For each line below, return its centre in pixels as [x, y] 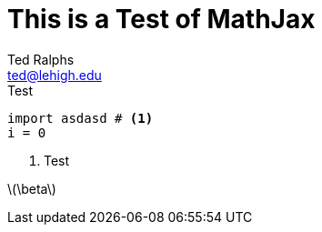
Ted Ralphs [41, 59]
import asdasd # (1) [80, 118]
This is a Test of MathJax [161, 19]
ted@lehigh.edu [55, 75]
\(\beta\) [32, 188]
